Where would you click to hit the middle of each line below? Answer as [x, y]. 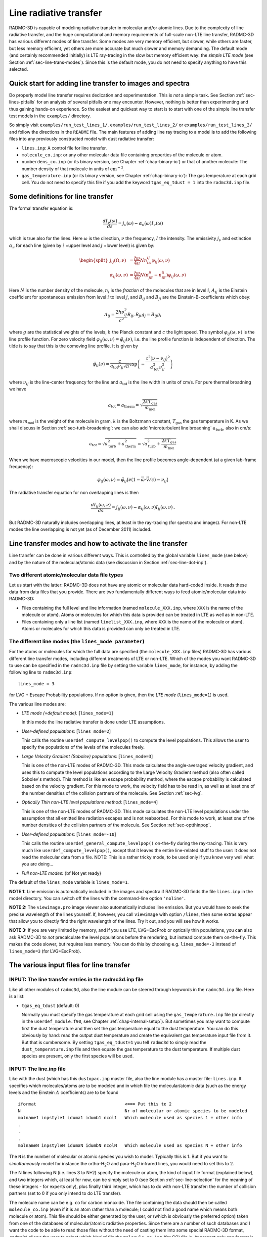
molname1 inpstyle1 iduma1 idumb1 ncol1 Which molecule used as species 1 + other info [130, 1118]
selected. [19, 69]
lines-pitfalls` [22, 102]
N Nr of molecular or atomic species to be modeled [133, 1111]
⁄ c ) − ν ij [158, 480]
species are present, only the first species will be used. [78, 1056]
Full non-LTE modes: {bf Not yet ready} [61, 873]
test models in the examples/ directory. [50, 116]
